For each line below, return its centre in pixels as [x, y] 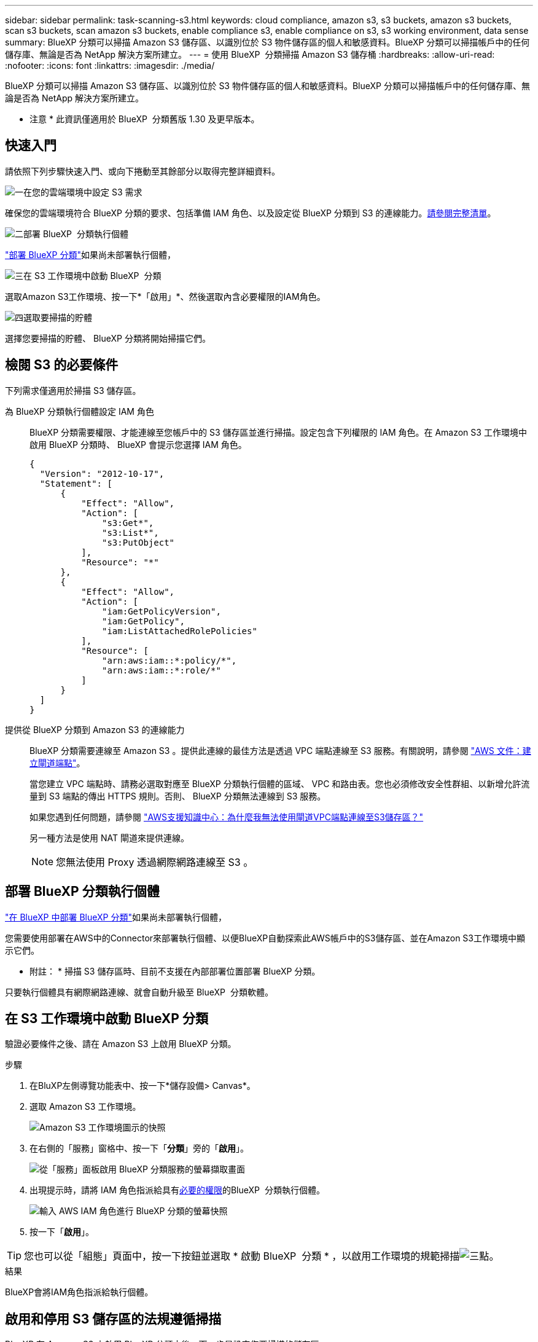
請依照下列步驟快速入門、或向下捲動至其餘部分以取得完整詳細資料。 [142, 171]
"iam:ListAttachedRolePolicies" [180, 631]
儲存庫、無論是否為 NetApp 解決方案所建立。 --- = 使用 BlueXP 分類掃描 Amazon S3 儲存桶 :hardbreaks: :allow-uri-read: [250, 54]
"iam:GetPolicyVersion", [162, 611]
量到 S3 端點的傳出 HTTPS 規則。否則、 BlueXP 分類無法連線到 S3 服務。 [178, 796]
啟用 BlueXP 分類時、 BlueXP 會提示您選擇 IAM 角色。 [138, 444]
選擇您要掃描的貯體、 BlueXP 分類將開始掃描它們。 [108, 338]
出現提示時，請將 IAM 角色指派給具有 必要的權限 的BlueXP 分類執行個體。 [177, 1190]
